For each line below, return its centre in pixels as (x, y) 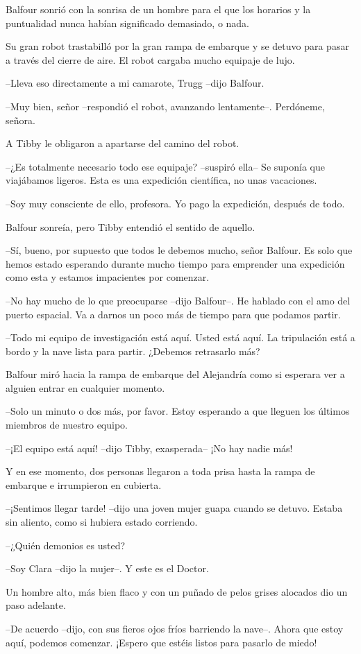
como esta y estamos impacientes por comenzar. (108, 277)
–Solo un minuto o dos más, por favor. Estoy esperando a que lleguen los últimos (178, 411)
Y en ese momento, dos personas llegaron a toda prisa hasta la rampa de (160, 471)
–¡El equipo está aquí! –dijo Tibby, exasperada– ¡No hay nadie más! (149, 448)
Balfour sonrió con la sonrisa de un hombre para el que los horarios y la (158, 9)
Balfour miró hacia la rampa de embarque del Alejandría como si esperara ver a (175, 374)
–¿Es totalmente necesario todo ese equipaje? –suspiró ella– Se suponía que (165, 166)
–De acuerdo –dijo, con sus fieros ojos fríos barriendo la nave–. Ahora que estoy (175, 628)
